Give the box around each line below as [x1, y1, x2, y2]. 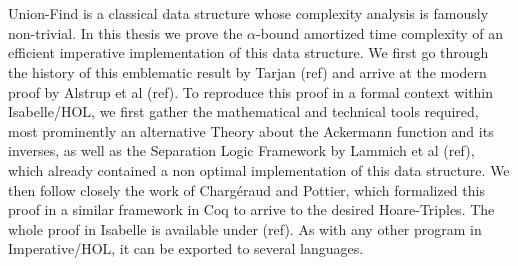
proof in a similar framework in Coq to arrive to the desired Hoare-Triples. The [8, 199, 495, 220]
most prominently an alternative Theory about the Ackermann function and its [8, 120, 494, 141]
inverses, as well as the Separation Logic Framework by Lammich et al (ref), [8, 140, 475, 161]
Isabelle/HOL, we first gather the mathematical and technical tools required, [8, 101, 479, 122]
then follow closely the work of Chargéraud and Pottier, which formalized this [8, 179, 485, 200]
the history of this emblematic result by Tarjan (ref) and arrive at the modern [8, 61, 487, 82]
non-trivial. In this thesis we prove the [8, 22, 243, 43]
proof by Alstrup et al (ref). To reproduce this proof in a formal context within [8, 81, 494, 102]
